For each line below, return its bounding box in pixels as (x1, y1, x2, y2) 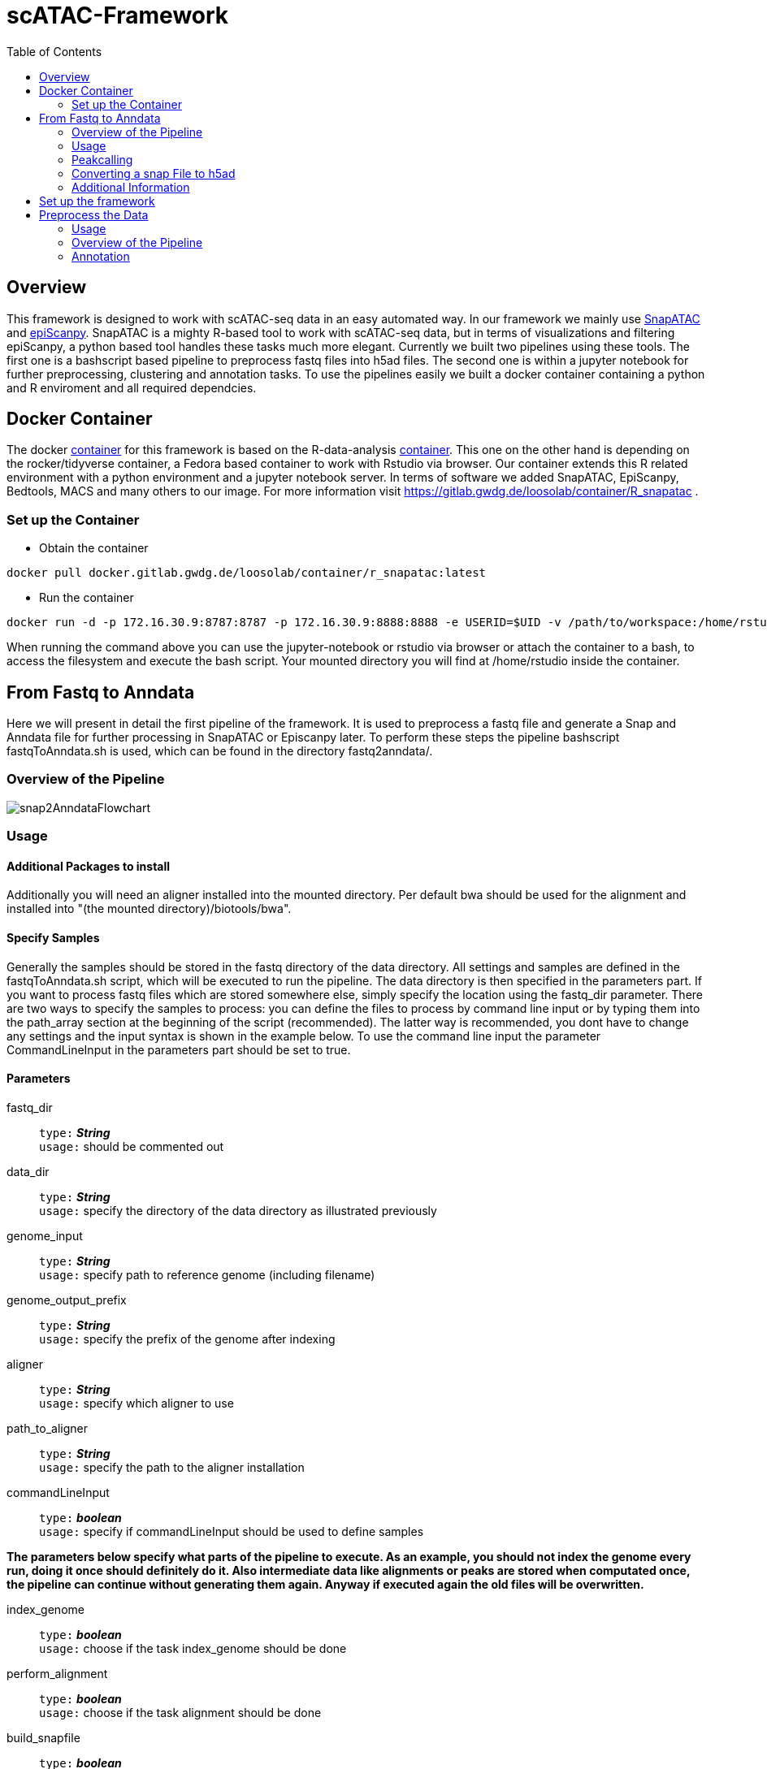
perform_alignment (6, 1666, 108, 1680)
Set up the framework (39, 193, 155, 208)
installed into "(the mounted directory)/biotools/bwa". (6, 902, 292, 916)
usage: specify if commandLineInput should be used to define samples (39, 1524, 424, 1538)
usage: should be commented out (39, 1139, 224, 1153)
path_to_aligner (6, 1421, 88, 1435)
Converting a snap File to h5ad (71, 166, 236, 180)
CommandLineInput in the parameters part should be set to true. (6, 1042, 351, 1057)
